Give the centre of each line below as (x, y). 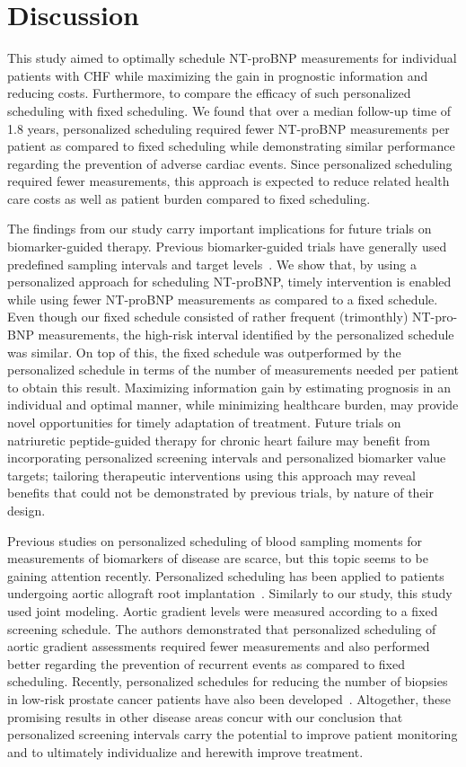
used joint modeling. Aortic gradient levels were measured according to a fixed (223, 610)
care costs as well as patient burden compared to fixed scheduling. (189, 198)
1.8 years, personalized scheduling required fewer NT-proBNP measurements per (229, 128)
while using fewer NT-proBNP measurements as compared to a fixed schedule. (223, 299)
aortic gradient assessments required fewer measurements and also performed (219, 646)
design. (26, 510)
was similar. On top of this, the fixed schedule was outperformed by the (204, 352)
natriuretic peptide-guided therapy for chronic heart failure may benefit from (219, 440)
